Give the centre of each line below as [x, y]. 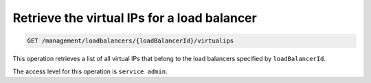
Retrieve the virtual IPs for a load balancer [135, 18]
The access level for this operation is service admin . [90, 71]
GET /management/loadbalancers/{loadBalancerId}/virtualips [131, 41]
